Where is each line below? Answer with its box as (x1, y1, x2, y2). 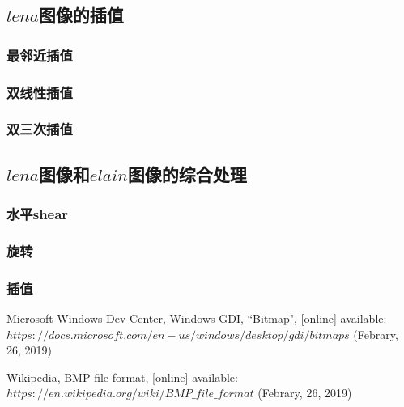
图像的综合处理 (127, 161, 247, 186)
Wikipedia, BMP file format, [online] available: (6, 368, 238, 385)
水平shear (6, 204, 69, 224)
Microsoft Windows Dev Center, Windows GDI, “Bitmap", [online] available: (6, 310, 387, 326)
